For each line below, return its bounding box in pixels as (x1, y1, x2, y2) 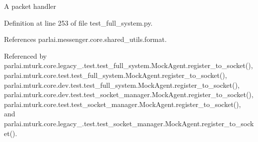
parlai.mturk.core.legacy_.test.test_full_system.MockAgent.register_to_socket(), (4, 60, 253, 71)
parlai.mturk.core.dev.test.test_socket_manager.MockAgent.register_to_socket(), (4, 89, 254, 100)
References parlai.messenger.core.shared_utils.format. (4, 34, 167, 44)
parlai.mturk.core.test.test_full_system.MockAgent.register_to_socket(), (4, 70, 227, 80)
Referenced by (4, 50, 47, 61)
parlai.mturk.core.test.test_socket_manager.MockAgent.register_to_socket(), (4, 99, 241, 109)
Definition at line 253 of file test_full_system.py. (4, 17, 153, 28)
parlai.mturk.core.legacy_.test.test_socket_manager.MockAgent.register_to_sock (4, 118, 254, 128)
